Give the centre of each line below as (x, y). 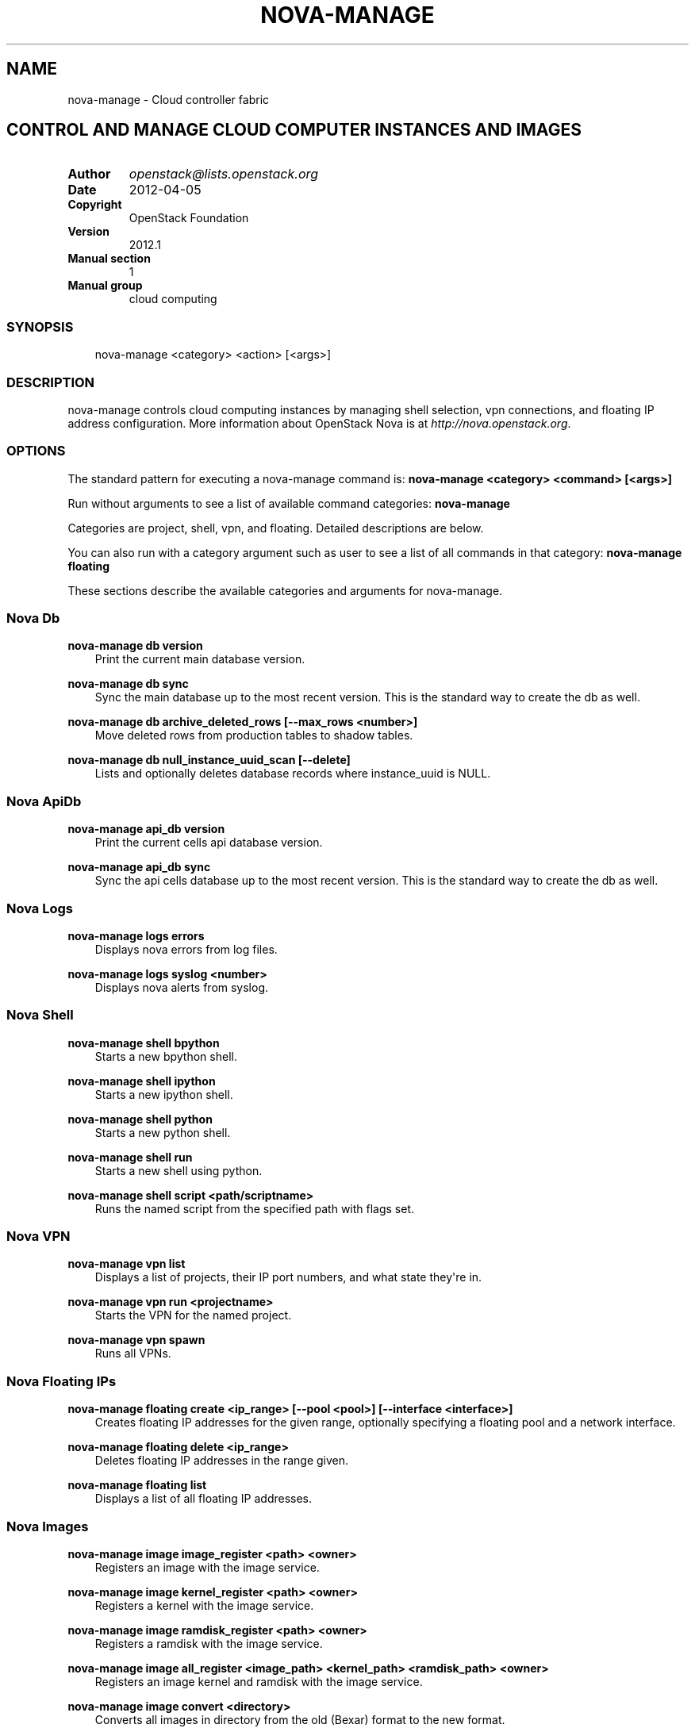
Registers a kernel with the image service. (204, 1605)
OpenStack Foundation (189, 218)
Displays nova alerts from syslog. (182, 987)
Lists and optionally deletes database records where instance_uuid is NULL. (293, 774)
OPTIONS (36, 451)
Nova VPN (38, 1236)
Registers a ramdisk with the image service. (209, 1643)
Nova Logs (40, 908)
